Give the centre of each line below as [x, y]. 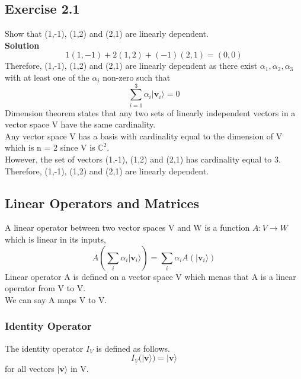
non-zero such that [137, 77]
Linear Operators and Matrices [102, 203]
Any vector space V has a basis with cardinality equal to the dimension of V [144, 136]
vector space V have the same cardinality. [80, 124]
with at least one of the [47, 77]
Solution [22, 45]
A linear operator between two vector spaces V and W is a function [127, 227]
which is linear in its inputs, [56, 239]
